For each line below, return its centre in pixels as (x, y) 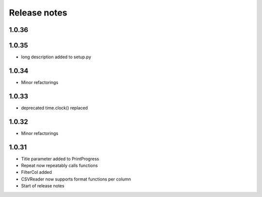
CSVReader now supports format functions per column (76, 179)
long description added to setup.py (56, 57)
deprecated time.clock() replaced (55, 108)
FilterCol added (36, 172)
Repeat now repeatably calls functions (59, 165)
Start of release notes (43, 186)
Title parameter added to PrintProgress (60, 159)
